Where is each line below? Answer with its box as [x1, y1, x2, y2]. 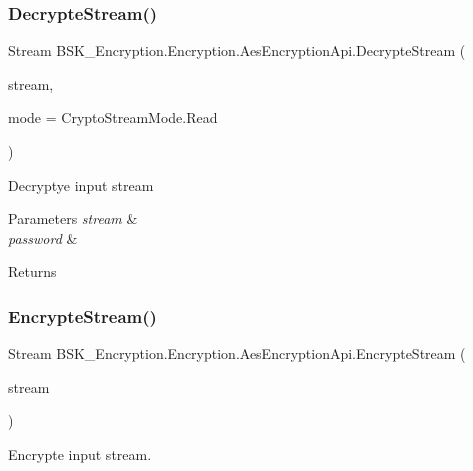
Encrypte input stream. [8, 443, 152, 464]
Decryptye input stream [8, 174, 154, 195]
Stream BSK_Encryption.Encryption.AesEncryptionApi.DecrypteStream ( [8, 40, 466, 61]
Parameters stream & [8, 208, 138, 229]
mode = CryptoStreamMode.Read [8, 107, 218, 128]
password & [8, 227, 78, 248]
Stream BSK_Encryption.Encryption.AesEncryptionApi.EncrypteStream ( [8, 343, 466, 364]
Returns [8, 261, 57, 282]
